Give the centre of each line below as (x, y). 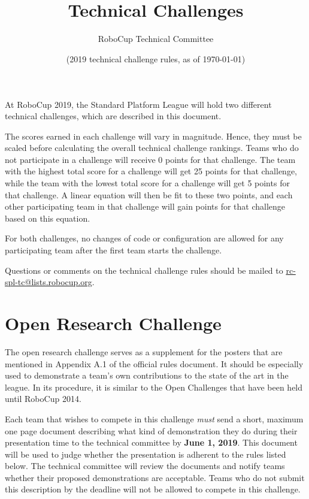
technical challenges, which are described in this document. (113, 116)
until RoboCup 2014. (43, 399)
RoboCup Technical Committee (156, 39)
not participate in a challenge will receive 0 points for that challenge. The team (150, 159)
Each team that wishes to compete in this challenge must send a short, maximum (154, 418)
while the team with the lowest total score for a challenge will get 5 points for (147, 183)
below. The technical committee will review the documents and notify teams (145, 466)
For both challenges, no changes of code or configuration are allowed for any (144, 238)
